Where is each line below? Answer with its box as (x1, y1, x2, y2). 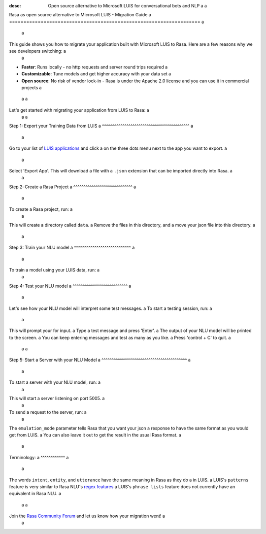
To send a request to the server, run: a (9, 409, 87, 415)
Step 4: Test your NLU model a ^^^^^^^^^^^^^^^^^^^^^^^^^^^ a (9, 283, 132, 289)
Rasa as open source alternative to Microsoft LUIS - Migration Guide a (9, 12, 151, 18)
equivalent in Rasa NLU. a (9, 491, 62, 497)
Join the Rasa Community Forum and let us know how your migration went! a (9, 513, 165, 519)
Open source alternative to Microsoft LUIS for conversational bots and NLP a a (48, 3, 207, 8)
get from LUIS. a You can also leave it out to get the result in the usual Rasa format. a (9, 432, 182, 438)
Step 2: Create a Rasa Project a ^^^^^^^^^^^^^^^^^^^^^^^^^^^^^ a (9, 184, 136, 190)
